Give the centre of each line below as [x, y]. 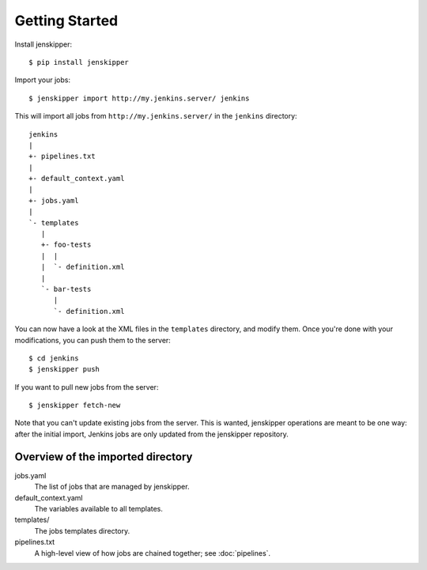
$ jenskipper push [64, 369]
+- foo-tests [66, 245]
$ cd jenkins [54, 358]
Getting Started [66, 21]
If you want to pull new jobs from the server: [87, 387]
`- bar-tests [66, 289]
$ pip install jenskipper [79, 62]
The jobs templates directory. [82, 530]
